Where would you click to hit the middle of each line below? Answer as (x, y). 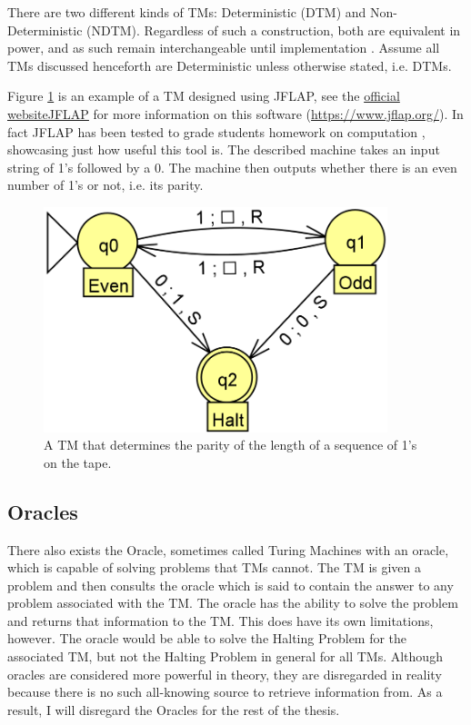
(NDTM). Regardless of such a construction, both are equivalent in (274, 30)
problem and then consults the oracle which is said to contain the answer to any (230, 585)
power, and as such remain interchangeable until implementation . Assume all (224, 48)
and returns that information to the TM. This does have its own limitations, (220, 620)
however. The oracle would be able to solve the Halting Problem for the (207, 638)
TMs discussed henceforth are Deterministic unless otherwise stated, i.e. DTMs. (230, 65)
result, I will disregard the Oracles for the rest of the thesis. (174, 709)
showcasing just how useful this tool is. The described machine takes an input (224, 149)
